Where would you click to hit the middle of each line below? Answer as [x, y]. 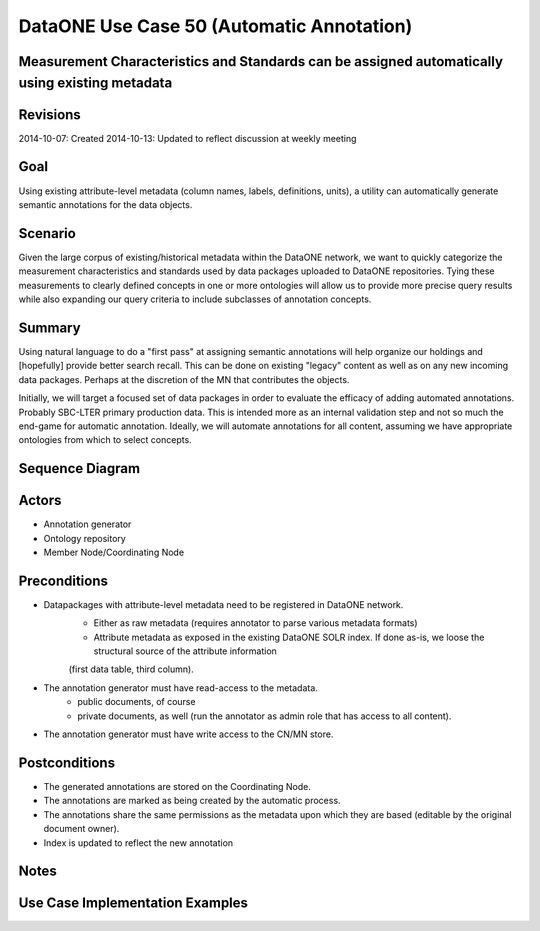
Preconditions [63, 580]
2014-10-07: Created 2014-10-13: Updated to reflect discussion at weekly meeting [187, 138]
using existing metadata [95, 82]
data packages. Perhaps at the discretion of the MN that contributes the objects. [184, 379]
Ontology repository [85, 538]
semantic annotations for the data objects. [105, 204]
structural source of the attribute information [185, 651]
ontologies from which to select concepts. [105, 440]
